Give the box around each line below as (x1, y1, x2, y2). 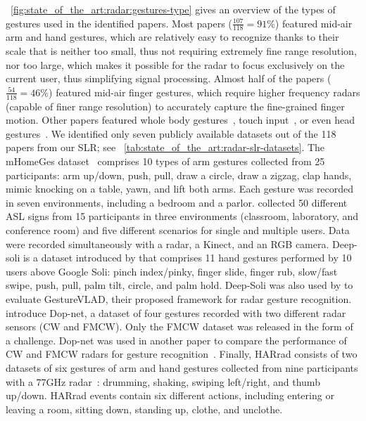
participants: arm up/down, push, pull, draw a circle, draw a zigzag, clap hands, (6, 167, 352, 182)
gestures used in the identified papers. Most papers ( (6, 15, 232, 30)
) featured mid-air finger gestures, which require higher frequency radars (49, 84, 360, 99)
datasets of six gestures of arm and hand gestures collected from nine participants (6, 360, 358, 375)
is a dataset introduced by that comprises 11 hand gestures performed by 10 (23, 250, 352, 265)
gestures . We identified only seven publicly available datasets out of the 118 (6, 126, 336, 141)
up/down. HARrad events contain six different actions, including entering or (6, 388, 334, 403)
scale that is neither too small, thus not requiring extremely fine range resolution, (6, 44, 357, 58)
